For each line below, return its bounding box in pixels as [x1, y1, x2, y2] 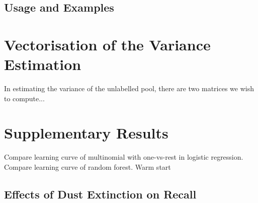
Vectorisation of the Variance [4, 34, 211, 54]
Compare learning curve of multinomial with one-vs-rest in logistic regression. [4, 152, 243, 162]
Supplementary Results [4, 122, 168, 143]
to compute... [4, 93, 45, 103]
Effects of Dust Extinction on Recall [4, 186, 197, 201]
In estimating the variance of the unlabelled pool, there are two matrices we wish [4, 83, 254, 94]
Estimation [4, 54, 81, 75]
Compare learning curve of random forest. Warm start [4, 162, 171, 172]
